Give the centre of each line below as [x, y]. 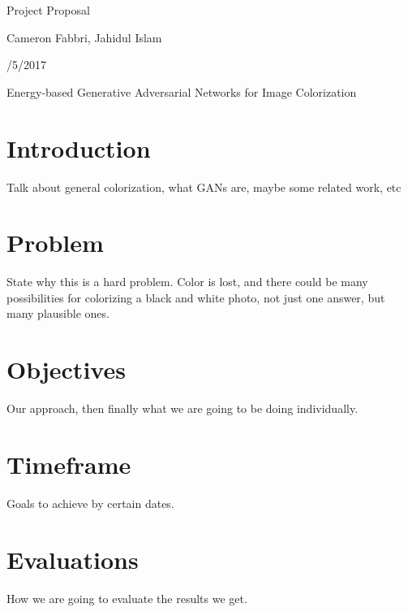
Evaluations [73, 559]
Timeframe [69, 464]
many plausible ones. [58, 313]
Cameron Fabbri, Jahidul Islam [84, 37]
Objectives [66, 369]
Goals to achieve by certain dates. [90, 503]
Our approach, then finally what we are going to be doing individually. [183, 408]
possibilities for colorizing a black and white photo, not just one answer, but [196, 297]
